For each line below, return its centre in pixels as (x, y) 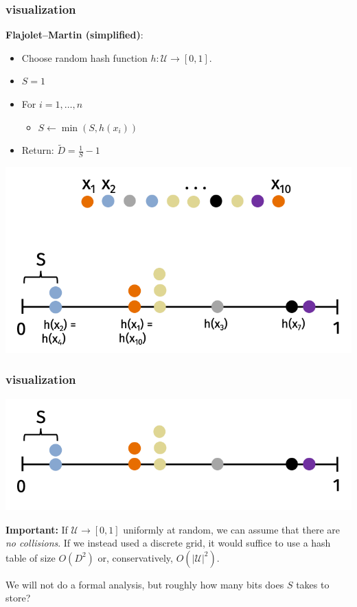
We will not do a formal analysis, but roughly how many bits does (145, 584)
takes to (313, 584)
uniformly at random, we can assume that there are (231, 529)
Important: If (37, 529)
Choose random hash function (84, 57)
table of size (31, 557)
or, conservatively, (135, 557)
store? (18, 598)
